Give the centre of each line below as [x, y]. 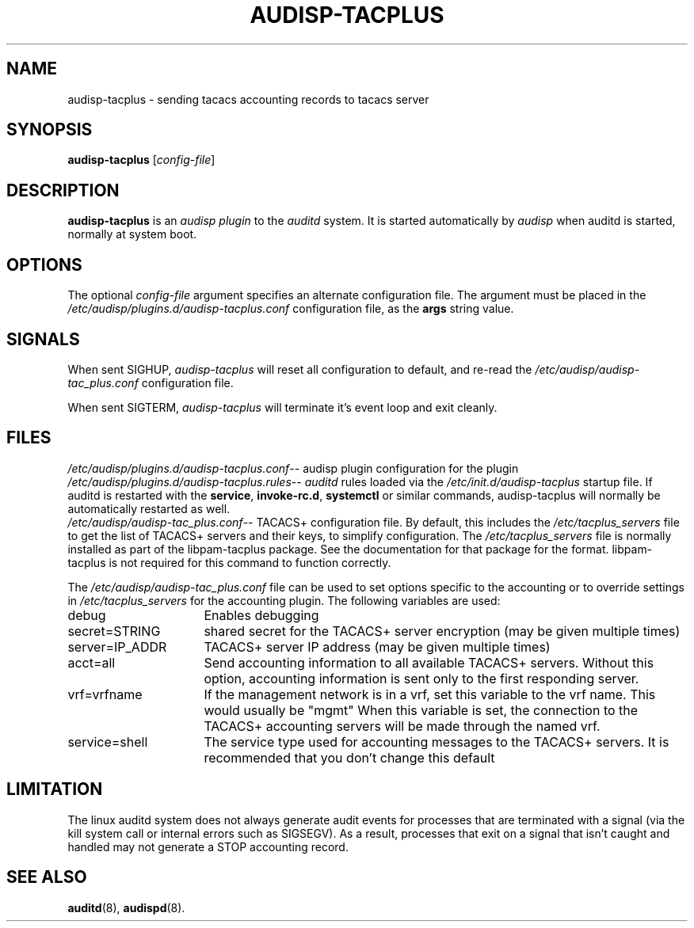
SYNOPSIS [50, 130]
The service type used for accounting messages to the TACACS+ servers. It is [437, 742]
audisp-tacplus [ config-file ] [141, 160]
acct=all [92, 662]
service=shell [108, 742]
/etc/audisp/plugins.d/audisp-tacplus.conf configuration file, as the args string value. [291, 309]
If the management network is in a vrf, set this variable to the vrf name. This [430, 694]
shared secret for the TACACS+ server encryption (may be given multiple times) [442, 631]
